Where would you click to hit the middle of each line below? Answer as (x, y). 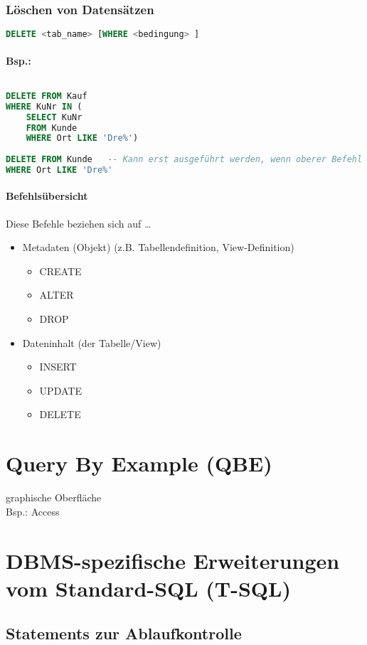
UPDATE (60, 390)
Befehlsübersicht (47, 196)
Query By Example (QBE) (139, 463)
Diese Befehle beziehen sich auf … (79, 223)
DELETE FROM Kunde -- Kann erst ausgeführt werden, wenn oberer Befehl (184, 160)
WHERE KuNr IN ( (44, 106)
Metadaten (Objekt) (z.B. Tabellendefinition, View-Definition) (158, 247)
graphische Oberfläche (54, 497)
